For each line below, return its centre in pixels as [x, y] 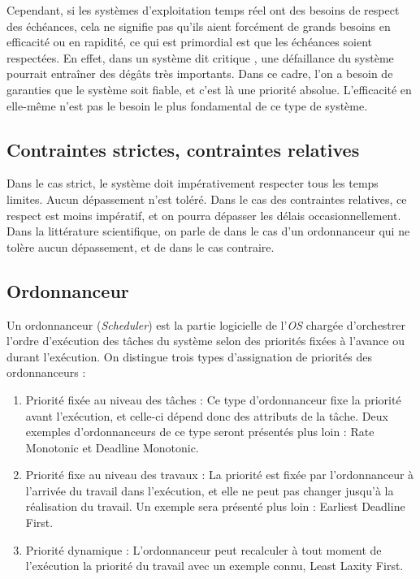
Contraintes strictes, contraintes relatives [183, 149]
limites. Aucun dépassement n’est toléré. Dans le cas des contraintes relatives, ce [207, 199]
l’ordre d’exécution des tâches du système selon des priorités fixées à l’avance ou [206, 341]
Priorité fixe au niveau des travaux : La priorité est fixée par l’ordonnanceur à [220, 475]
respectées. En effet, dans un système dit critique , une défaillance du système [200, 57]
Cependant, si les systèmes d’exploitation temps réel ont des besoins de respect [203, 10]
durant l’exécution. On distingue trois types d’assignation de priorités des [189, 356]
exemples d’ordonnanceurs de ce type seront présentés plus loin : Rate [200, 432]
